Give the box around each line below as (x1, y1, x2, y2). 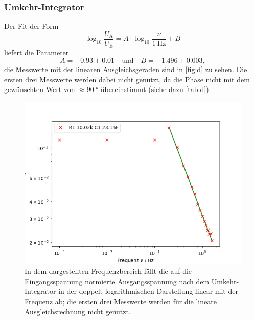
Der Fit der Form (4, 20, 59, 31)
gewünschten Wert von (4, 84, 75, 95)
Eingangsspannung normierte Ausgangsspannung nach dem (25, 276, 210, 286)
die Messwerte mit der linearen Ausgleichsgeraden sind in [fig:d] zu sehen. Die (4, 63, 247, 74)
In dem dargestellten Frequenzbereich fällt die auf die (25, 266, 192, 277)
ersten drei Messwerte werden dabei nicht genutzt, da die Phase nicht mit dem (4, 74, 250, 84)
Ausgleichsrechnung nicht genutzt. (25, 306, 131, 316)
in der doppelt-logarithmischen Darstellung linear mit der (58, 286, 238, 296)
